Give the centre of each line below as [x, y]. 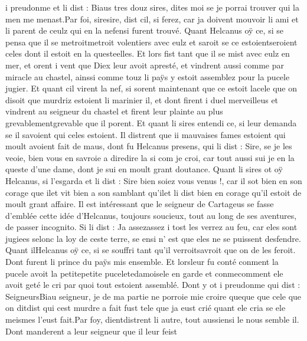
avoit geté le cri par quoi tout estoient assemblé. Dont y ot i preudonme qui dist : [153, 285]
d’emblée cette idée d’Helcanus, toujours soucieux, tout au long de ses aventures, [151, 215]
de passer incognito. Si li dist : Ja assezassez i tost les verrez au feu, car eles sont [151, 227]
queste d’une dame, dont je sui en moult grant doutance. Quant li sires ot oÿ [144, 169]
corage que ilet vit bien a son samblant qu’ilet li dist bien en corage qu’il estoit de [153, 192]
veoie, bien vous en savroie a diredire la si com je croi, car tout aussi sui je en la [150, 157]
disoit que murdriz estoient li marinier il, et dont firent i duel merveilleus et [142, 99]
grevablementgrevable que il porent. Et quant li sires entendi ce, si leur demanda [151, 122]
